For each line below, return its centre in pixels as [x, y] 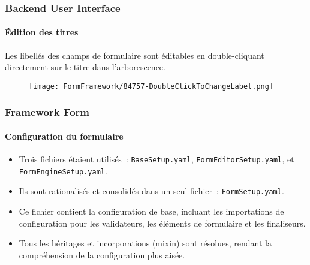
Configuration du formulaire [64, 136]
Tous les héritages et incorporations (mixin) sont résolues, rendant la [145, 243]
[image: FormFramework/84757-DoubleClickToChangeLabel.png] [151, 86]
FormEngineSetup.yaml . [63, 171]
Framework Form [47, 112]
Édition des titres [42, 32]
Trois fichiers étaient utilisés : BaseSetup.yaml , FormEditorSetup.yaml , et [156, 159]
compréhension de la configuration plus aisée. [102, 255]
